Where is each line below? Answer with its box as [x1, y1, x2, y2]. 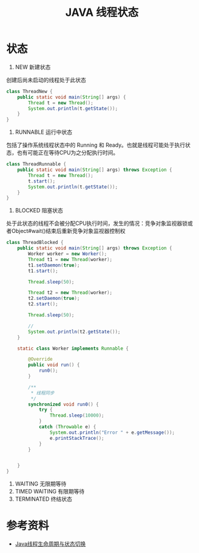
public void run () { [28, 362, 80, 368]
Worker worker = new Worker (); [28, 251, 107, 257]
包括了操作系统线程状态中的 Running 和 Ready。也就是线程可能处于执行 [6, 141, 186, 149]
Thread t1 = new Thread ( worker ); [28, 256, 113, 262]
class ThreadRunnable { [6, 161, 67, 167]
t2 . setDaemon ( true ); [28, 296, 80, 302]
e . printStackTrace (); [49, 435, 104, 441]
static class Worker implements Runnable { [17, 345, 129, 352]
